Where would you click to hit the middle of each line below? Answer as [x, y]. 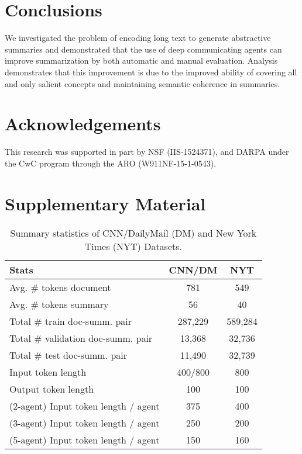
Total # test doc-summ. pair [68, 355]
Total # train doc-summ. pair [71, 321]
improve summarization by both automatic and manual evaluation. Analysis [141, 60]
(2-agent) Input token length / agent [85, 406]
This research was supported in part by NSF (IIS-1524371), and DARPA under [147, 152]
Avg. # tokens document [60, 287]
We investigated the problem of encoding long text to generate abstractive [138, 38]
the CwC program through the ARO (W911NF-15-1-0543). [111, 163]
